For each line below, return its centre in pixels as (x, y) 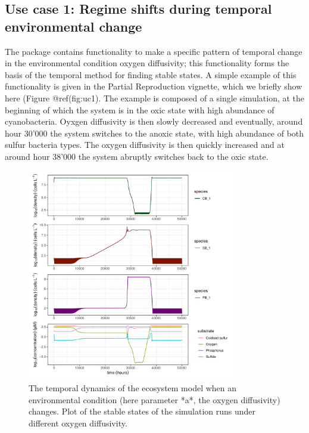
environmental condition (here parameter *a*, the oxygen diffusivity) (154, 399)
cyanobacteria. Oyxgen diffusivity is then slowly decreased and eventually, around (154, 121)
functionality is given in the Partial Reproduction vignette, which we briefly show (154, 86)
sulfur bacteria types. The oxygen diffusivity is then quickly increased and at (145, 145)
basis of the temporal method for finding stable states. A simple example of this (151, 74)
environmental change (74, 26)
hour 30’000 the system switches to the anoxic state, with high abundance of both (154, 133)
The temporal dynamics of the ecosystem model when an (133, 388)
